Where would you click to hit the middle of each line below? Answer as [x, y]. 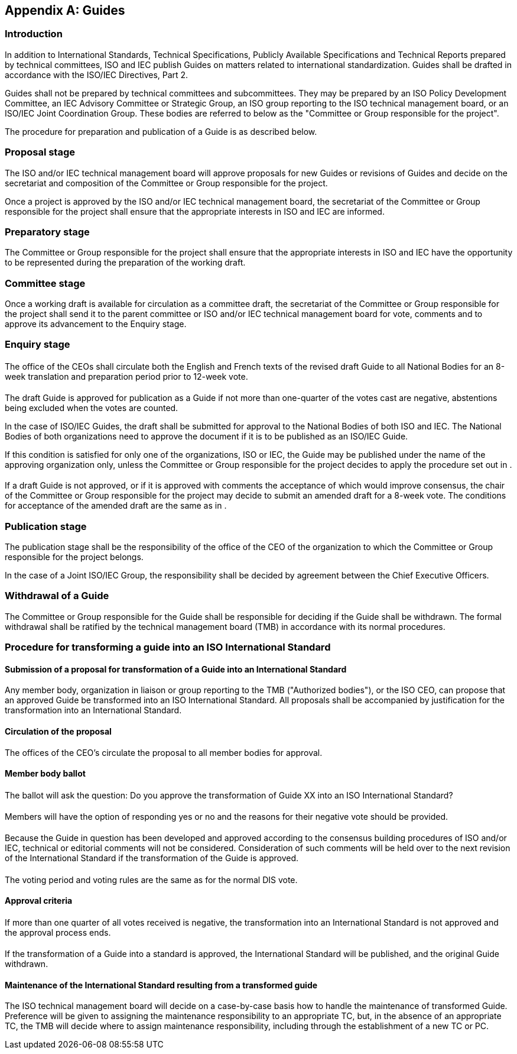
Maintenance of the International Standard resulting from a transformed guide [161, 985]
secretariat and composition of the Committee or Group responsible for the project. [166, 183]
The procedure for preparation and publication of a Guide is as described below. [161, 131]
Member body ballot [45, 774]
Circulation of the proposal [58, 731]
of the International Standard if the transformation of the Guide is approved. [152, 858]
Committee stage [45, 283]
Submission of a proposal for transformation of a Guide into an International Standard [176, 669]
